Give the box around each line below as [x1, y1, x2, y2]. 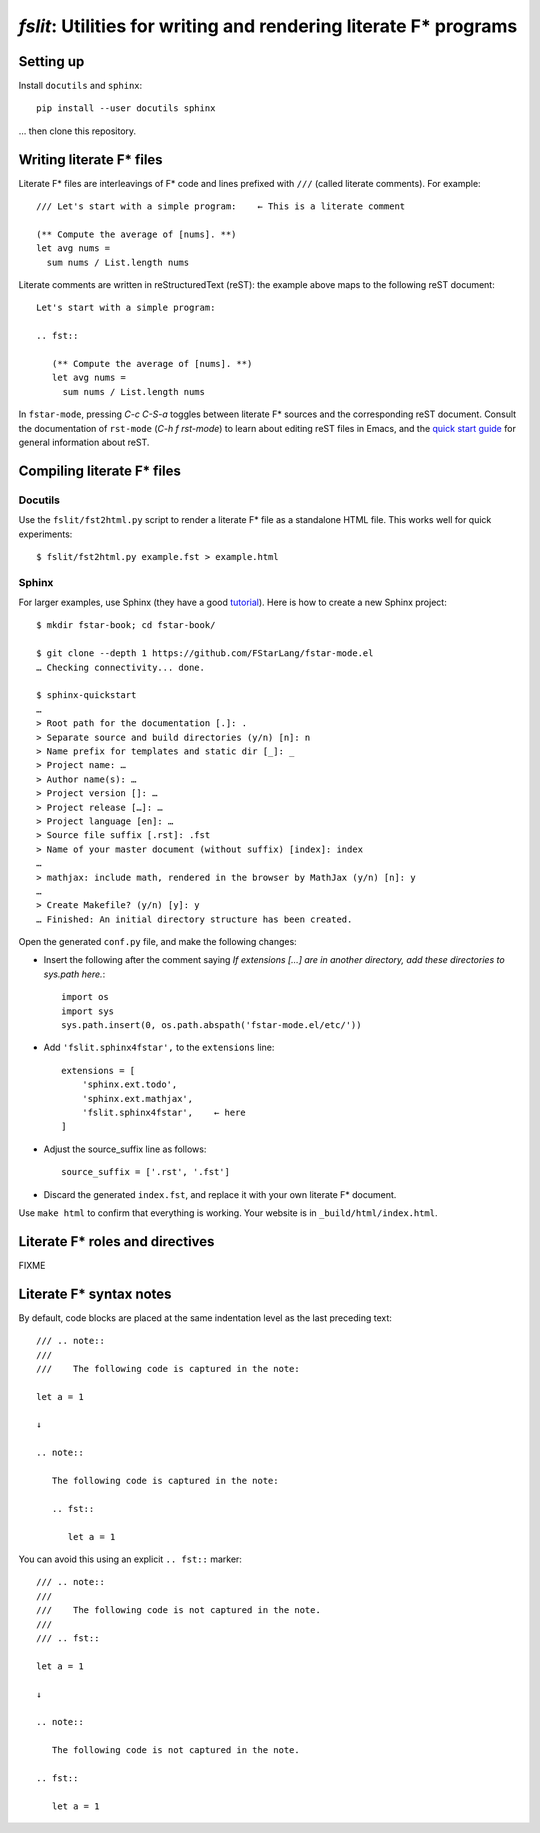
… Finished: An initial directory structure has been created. [36, 913, 353, 925]
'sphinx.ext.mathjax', [81, 1093, 194, 1104]
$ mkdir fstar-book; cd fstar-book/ [36, 620, 216, 631]
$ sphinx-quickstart [36, 690, 137, 701]
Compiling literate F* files [18, 462, 182, 479]
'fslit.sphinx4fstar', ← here [81, 1106, 247, 1118]
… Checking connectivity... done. [36, 661, 205, 673]
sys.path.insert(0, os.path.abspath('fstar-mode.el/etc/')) [61, 1020, 362, 1031]
